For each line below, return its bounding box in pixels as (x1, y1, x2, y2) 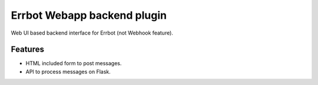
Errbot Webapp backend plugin (11, 9, 167, 22)
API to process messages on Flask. (25, 68, 111, 75)
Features (11, 45, 44, 55)
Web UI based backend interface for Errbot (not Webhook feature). (11, 29, 174, 36)
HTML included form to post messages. (25, 60, 122, 67)
